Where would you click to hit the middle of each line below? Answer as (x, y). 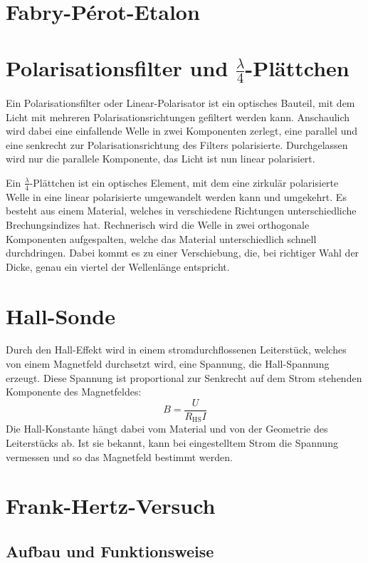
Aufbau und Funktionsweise (110, 551)
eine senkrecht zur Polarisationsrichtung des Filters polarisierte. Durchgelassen (177, 144)
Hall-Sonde (61, 315)
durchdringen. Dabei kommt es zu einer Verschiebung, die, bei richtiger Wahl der (183, 253)
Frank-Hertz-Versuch (111, 506)
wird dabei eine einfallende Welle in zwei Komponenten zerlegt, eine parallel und (182, 131)
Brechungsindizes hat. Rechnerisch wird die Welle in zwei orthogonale (158, 224)
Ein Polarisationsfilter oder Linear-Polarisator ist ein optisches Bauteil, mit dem (180, 102)
